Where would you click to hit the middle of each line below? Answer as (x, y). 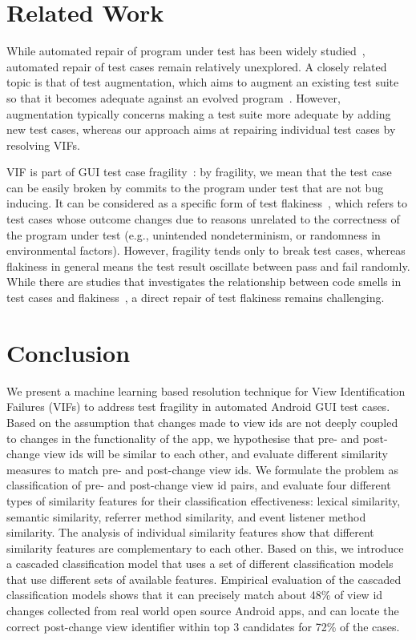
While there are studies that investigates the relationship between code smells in (204, 282)
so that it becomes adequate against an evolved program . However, (174, 97)
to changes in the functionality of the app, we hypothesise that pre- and (183, 438)
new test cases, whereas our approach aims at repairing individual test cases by (201, 129)
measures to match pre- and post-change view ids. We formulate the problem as (202, 469)
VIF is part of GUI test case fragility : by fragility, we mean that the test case (199, 172)
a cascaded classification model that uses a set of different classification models (200, 564)
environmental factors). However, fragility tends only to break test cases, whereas (206, 250)
